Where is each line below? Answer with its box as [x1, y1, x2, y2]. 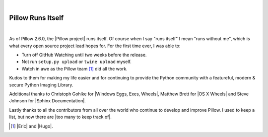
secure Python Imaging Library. [9, 82, 73, 88]
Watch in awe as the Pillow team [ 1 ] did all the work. [21, 66, 128, 71]
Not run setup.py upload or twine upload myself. [21, 59, 132, 65]
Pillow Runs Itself [9, 13, 64, 22]
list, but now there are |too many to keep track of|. [9, 114, 112, 120]
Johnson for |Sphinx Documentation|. [9, 98, 86, 104]
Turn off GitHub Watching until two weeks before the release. [21, 52, 147, 58]
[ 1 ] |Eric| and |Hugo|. [10, 123, 53, 129]
